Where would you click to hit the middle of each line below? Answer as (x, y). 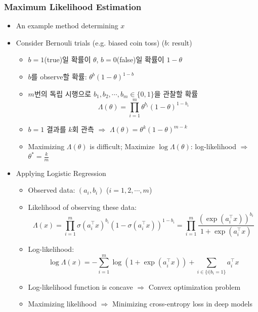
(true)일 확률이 (68, 59)
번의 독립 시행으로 (63, 93)
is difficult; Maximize (122, 146)
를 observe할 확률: (59, 76)
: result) (180, 42)
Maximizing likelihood (62, 304)
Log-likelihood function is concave (80, 286)
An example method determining (67, 26)
